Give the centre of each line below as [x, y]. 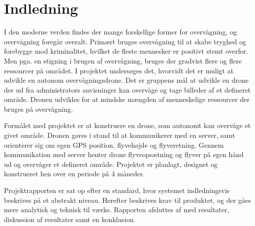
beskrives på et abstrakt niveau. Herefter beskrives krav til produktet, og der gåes [127, 200]
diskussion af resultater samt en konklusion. [70, 219]
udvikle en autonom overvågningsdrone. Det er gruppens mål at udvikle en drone [126, 80]
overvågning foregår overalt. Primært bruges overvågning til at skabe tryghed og [125, 41]
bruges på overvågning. [39, 109]
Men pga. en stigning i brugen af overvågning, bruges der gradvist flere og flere [123, 60]
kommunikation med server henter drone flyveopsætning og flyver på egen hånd [124, 154]
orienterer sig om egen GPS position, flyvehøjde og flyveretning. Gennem [114, 145]
